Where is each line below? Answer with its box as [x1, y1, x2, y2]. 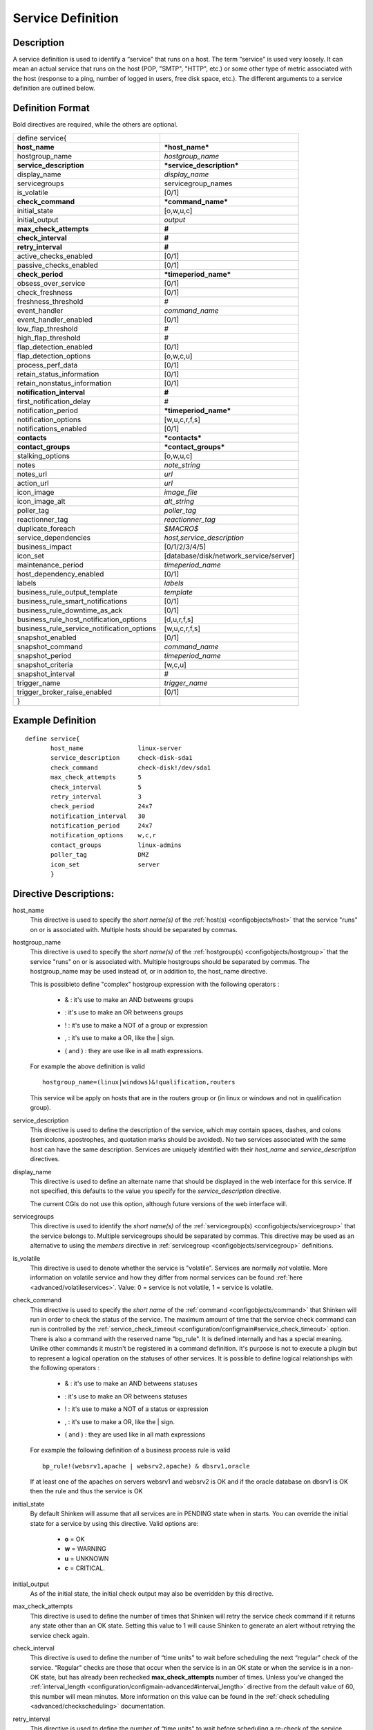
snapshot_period [17, 650, 72, 660]
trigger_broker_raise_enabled [17, 687, 113, 697]
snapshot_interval [17, 668, 75, 678]
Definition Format [12, 102, 90, 114]
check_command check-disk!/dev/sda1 [50, 763, 211, 772]
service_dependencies [17, 533, 91, 543]
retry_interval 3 [50, 792, 142, 801]
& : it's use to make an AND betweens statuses [64, 1379, 198, 1387]
